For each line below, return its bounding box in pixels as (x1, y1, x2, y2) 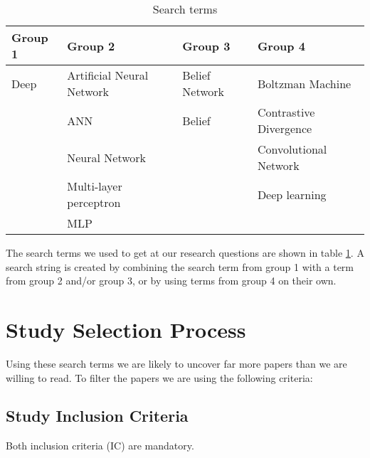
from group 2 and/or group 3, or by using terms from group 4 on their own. (6, 273, 337, 288)
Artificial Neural (67, 67, 149, 83)
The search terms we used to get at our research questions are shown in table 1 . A (6, 245, 364, 260)
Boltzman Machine (257, 75, 351, 92)
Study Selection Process (6, 314, 246, 343)
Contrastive (257, 104, 315, 120)
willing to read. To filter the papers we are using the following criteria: (6, 370, 313, 385)
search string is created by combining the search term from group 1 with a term (6, 259, 354, 274)
